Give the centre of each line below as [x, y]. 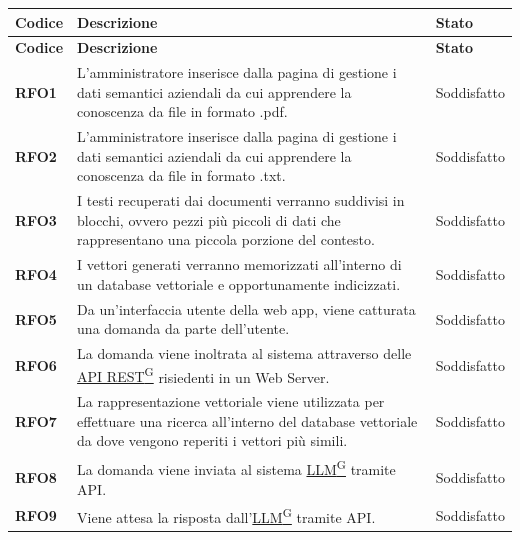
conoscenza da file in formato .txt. [181, 175]
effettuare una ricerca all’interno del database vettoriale [247, 420]
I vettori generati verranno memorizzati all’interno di [239, 264]
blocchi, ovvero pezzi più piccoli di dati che [209, 219]
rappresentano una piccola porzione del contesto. [226, 239]
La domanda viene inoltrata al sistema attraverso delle [244, 353]
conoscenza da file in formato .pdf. [182, 111]
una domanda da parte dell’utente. [183, 328]
